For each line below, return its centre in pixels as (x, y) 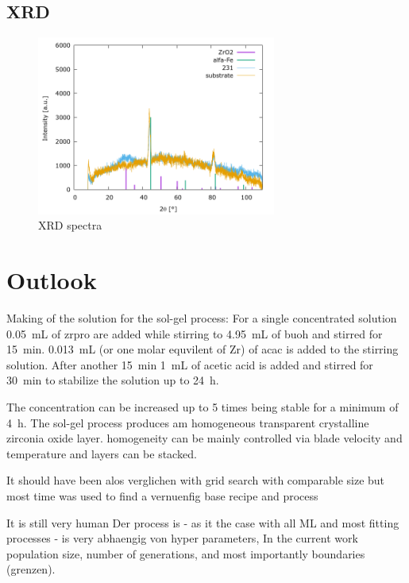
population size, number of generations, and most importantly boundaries (186, 553)
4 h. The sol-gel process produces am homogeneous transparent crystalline (188, 422)
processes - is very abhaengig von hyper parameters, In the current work (182, 538)
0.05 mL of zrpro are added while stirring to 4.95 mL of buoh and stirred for (195, 333)
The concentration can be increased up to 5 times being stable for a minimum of (203, 407)
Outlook (52, 280)
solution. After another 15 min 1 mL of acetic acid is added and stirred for (190, 364)
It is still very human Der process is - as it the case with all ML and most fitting (203, 522)
